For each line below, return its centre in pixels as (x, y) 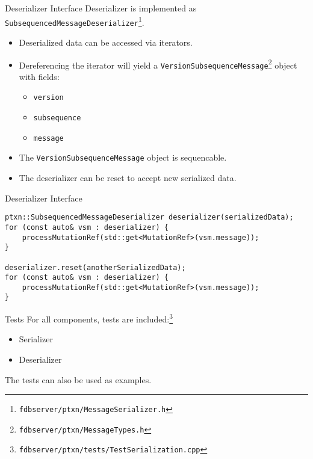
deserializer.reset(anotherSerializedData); (95, 267)
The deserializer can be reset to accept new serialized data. (128, 178)
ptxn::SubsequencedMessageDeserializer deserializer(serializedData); (149, 217)
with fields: (39, 76)
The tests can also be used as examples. (78, 379)
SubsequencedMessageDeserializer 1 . (75, 21)
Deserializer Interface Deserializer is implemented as (101, 8)
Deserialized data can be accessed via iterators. (106, 42)
